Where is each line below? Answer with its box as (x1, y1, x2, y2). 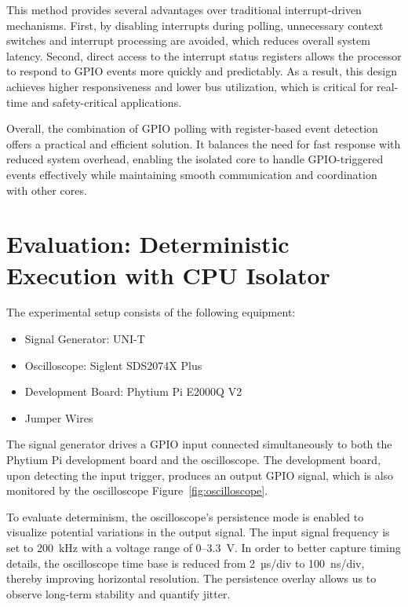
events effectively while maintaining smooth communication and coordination (6, 166, 377, 182)
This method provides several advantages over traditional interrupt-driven (6, 2, 362, 17)
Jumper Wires (24, 409, 93, 426)
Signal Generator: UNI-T (24, 331, 145, 347)
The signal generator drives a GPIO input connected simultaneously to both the (6, 436, 392, 452)
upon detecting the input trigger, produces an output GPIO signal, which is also (6, 466, 394, 483)
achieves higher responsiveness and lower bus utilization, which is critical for (6, 78, 373, 94)
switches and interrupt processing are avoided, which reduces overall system (6, 32, 370, 49)
